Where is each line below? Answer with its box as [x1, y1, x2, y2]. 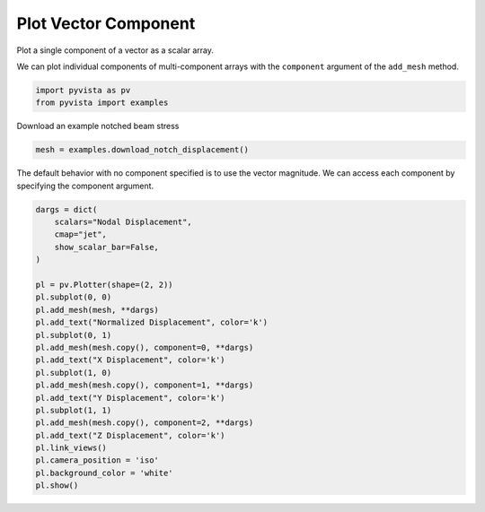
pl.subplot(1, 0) [35, 368, 112, 377]
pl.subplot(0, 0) [35, 292, 112, 302]
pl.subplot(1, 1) [35, 404, 112, 415]
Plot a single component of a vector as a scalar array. [16, 45, 215, 56]
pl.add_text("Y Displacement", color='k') [35, 393, 225, 403]
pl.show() [35, 481, 79, 490]
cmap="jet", [54, 230, 108, 239]
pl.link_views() [35, 443, 108, 453]
